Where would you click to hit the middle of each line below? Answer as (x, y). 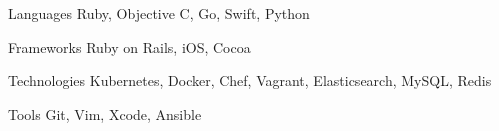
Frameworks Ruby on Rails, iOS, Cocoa (129, 46)
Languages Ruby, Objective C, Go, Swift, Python (159, 13)
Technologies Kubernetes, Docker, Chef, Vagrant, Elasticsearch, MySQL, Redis (250, 80)
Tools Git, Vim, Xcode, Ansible (105, 113)
